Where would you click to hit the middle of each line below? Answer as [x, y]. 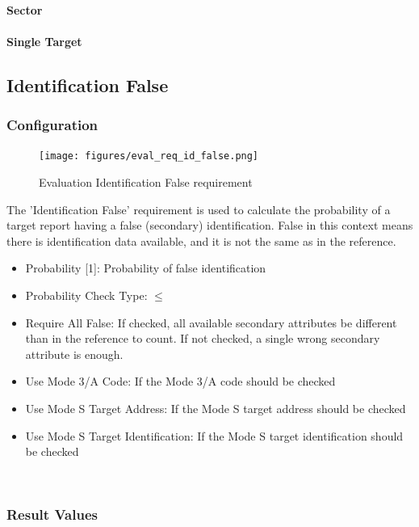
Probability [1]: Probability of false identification [146, 268]
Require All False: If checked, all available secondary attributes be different [211, 322]
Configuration [52, 125]
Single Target [44, 41]
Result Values [52, 514]
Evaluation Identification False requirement [146, 182]
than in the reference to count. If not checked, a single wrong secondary [203, 338]
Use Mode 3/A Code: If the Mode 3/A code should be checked [180, 381]
